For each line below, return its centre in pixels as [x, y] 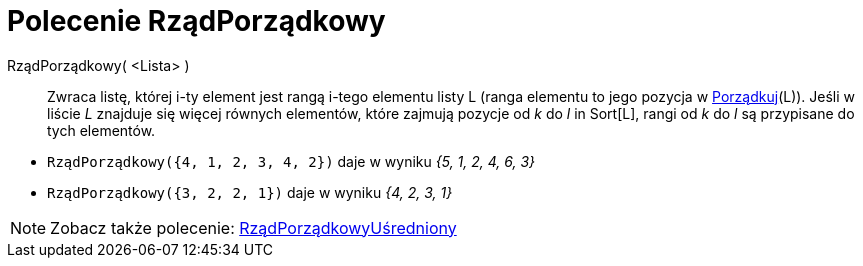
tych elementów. [101, 130]
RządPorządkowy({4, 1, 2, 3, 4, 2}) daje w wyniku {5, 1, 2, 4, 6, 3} [291, 161]
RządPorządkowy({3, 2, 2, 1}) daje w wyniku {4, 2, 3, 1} [250, 192]
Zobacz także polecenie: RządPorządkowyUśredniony [253, 227]
